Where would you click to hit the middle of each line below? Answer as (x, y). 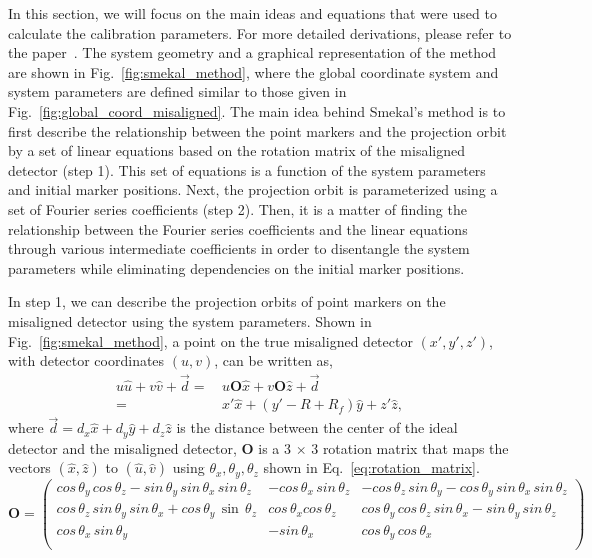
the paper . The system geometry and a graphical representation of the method (252, 52)
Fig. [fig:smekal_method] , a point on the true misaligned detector (210, 340)
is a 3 (274, 447)
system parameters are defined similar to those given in (177, 91)
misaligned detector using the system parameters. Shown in (190, 320)
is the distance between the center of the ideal (317, 427)
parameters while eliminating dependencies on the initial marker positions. (236, 267)
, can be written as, (274, 360)
